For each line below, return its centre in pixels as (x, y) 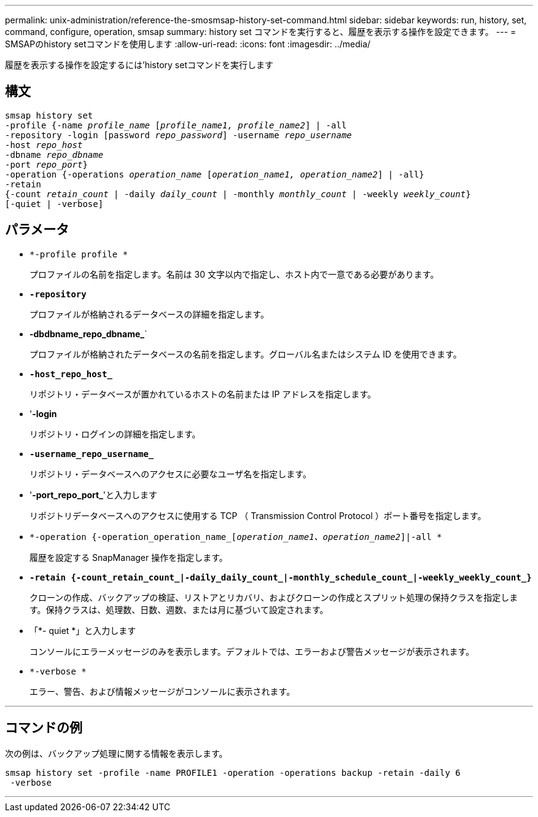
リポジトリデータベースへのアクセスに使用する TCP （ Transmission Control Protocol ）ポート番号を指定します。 (258, 515)
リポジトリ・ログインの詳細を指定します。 (115, 434)
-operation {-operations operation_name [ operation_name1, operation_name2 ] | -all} (215, 174)
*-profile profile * (79, 254)
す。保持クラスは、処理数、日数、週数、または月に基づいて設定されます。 (179, 609)
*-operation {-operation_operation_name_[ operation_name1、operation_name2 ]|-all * (236, 537)
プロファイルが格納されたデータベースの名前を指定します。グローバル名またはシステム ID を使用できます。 (246, 354)
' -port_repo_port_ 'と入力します (94, 495)
